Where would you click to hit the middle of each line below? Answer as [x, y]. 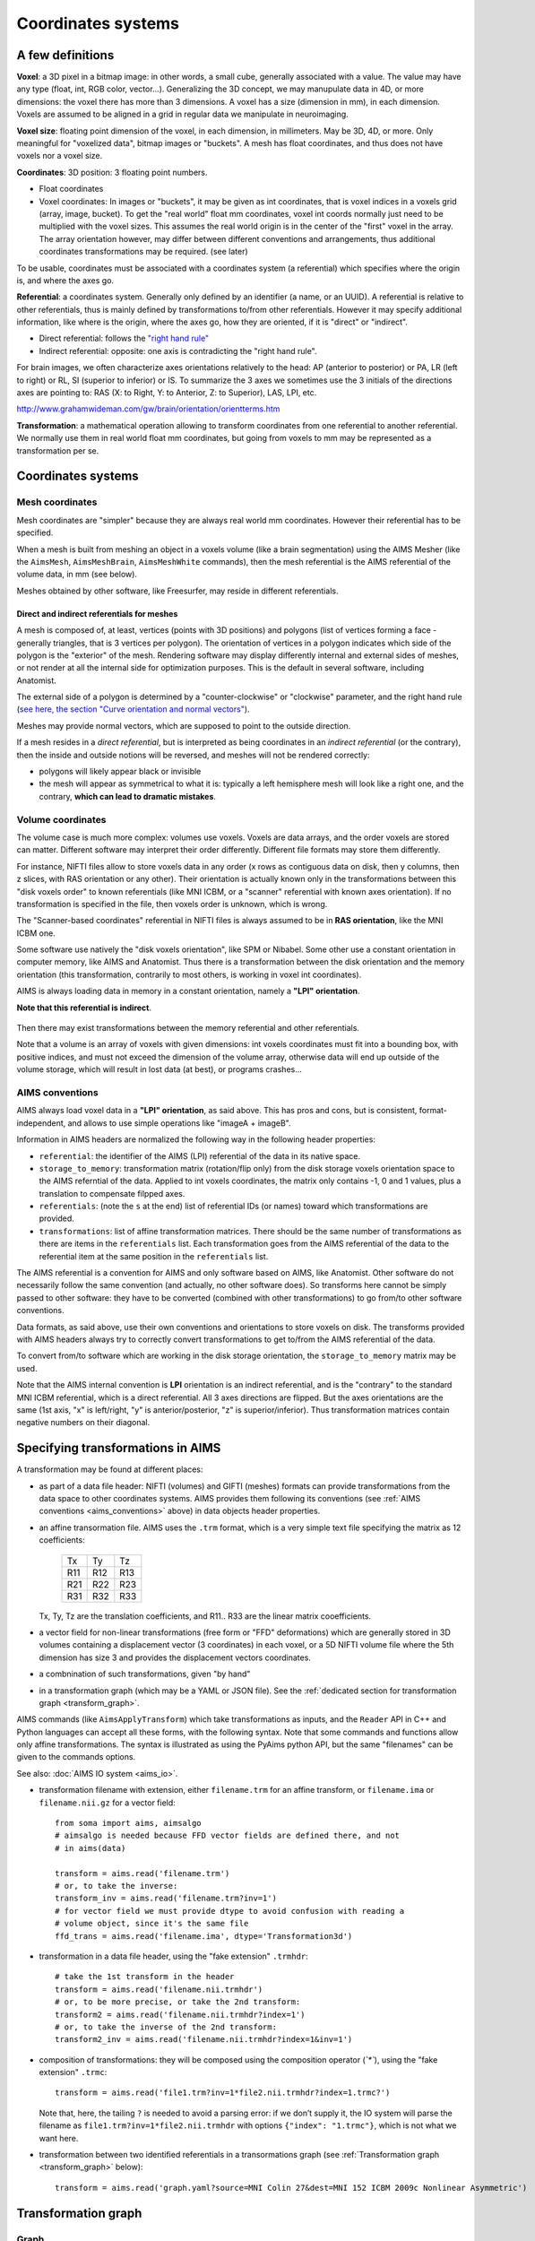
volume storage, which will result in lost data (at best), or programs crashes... [159, 1069]
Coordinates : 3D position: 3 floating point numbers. [112, 172]
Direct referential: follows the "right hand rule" [124, 338]
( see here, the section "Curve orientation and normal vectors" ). [133, 709]
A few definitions [65, 55]
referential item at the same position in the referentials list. [154, 1256]
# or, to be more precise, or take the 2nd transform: [178, 2002]
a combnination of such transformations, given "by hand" [145, 1674]
